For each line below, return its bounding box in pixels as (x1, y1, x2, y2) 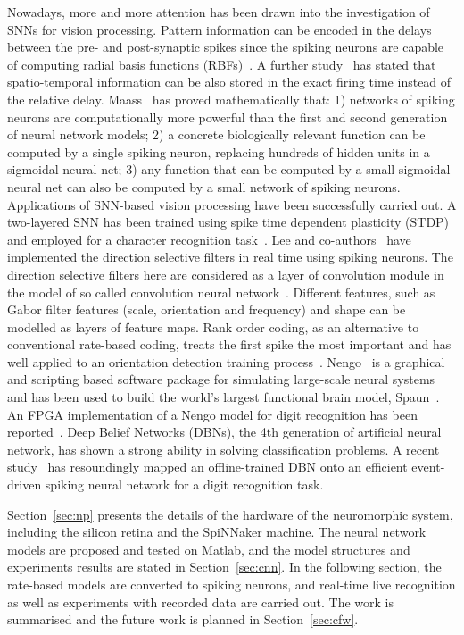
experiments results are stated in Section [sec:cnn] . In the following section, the (7, 557, 442, 576)
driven (7, 475, 42, 494)
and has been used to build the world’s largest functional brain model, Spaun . (7, 388, 440, 406)
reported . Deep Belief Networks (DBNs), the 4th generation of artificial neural (7, 422, 442, 441)
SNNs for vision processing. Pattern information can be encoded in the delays (7, 20, 432, 38)
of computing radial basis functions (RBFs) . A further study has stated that (7, 54, 436, 73)
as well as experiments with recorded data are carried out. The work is (7, 592, 394, 611)
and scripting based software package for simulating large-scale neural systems (7, 370, 435, 389)
